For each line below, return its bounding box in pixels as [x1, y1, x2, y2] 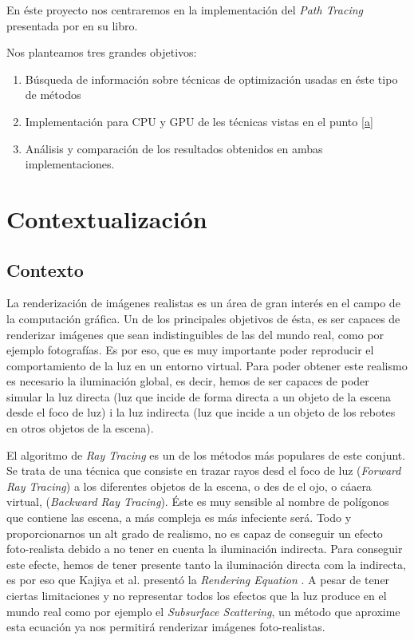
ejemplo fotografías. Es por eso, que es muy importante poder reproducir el [6, 342, 374, 358]
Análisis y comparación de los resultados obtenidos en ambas [25, 140, 323, 156]
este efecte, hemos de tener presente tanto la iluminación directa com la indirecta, [6, 555, 406, 572]
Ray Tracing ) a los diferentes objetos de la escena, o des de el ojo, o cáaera [6, 477, 372, 494]
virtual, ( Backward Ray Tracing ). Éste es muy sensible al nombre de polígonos [6, 493, 389, 510]
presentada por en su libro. [6, 17, 138, 34]
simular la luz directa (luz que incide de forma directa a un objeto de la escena [6, 388, 392, 405]
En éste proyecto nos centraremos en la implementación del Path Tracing [6, 2, 364, 18]
